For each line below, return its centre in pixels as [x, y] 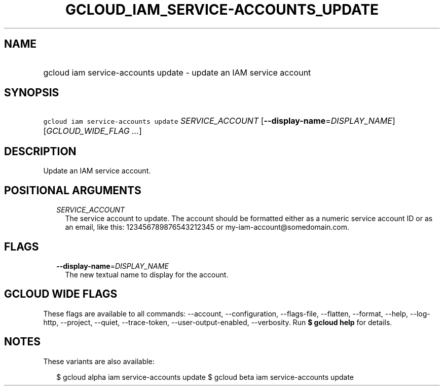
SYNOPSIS [32, 93]
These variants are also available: [99, 361]
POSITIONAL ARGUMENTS [73, 190]
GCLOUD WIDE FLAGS [61, 294]
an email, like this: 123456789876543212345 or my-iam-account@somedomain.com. [207, 227]
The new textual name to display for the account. [147, 274]
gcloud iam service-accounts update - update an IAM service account [177, 72]
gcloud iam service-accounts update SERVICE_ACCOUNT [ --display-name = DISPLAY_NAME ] [219, 121]
